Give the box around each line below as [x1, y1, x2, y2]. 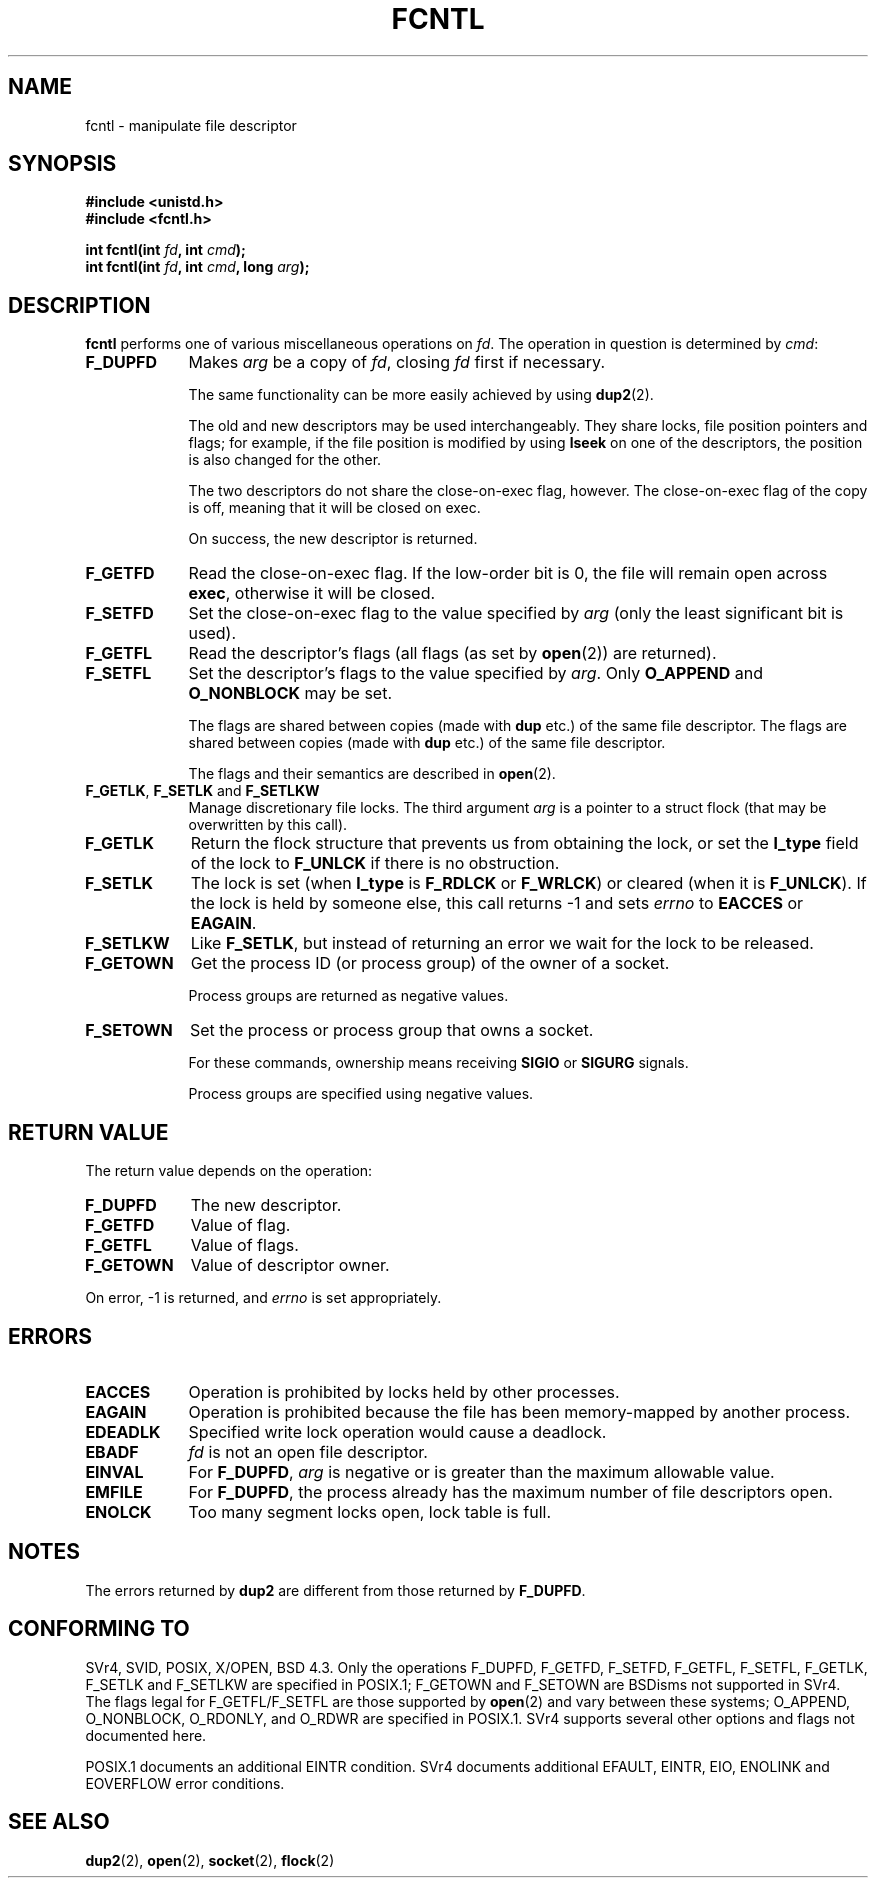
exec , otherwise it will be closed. [188, 583, 436, 604]
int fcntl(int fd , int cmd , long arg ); [85, 258, 310, 276]
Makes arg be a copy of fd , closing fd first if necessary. [188, 352, 605, 373]
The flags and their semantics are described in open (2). [188, 765, 556, 783]
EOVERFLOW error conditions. [85, 1774, 285, 1792]
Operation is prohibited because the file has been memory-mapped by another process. [188, 1401, 851, 1422]
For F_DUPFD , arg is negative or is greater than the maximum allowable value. [188, 1461, 775, 1482]
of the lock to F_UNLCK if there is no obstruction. [190, 853, 560, 874]
